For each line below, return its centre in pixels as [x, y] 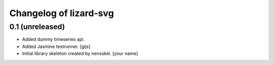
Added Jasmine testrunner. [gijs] [56, 46]
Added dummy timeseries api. [53, 39]
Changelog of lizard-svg [62, 13]
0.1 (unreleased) [37, 27]
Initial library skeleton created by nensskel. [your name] [80, 53]
